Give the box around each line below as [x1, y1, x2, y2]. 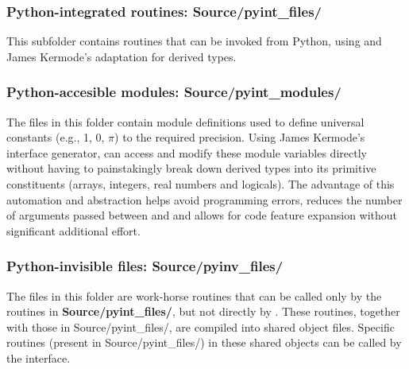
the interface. [6, 349, 71, 366]
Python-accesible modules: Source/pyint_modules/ [6, 82, 341, 102]
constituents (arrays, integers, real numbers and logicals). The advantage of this [6, 176, 395, 192]
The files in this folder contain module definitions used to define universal [6, 113, 365, 130]
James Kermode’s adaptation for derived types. [6, 48, 237, 64]
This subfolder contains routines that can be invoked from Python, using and [6, 33, 382, 49]
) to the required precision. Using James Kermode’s [114, 129, 365, 146]
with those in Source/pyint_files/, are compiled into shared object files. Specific [6, 318, 395, 335]
